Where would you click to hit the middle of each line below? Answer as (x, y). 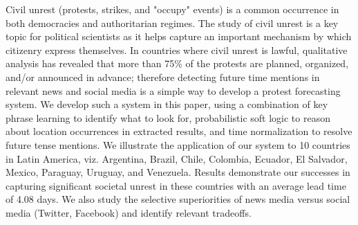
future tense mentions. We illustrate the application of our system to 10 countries (178, 144)
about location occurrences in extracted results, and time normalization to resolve (179, 131)
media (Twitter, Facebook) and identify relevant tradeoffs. (129, 212)
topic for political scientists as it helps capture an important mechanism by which (179, 36)
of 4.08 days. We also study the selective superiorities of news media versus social (178, 199)
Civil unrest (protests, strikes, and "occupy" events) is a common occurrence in (172, 9)
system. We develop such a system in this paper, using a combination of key (167, 104)
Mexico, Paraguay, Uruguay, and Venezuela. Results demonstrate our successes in (178, 172)
